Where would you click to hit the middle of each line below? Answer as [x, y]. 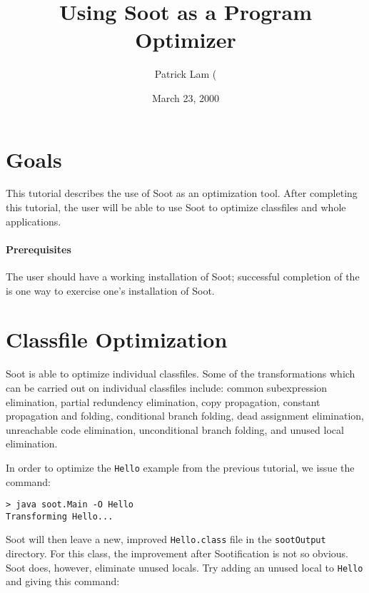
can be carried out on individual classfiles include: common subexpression [167, 387]
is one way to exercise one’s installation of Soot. [110, 290]
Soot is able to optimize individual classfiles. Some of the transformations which [181, 374]
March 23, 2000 [186, 97]
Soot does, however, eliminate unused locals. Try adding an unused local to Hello [184, 567]
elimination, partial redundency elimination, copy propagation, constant [163, 401]
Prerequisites [39, 249]
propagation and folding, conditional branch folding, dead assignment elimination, [185, 416]
